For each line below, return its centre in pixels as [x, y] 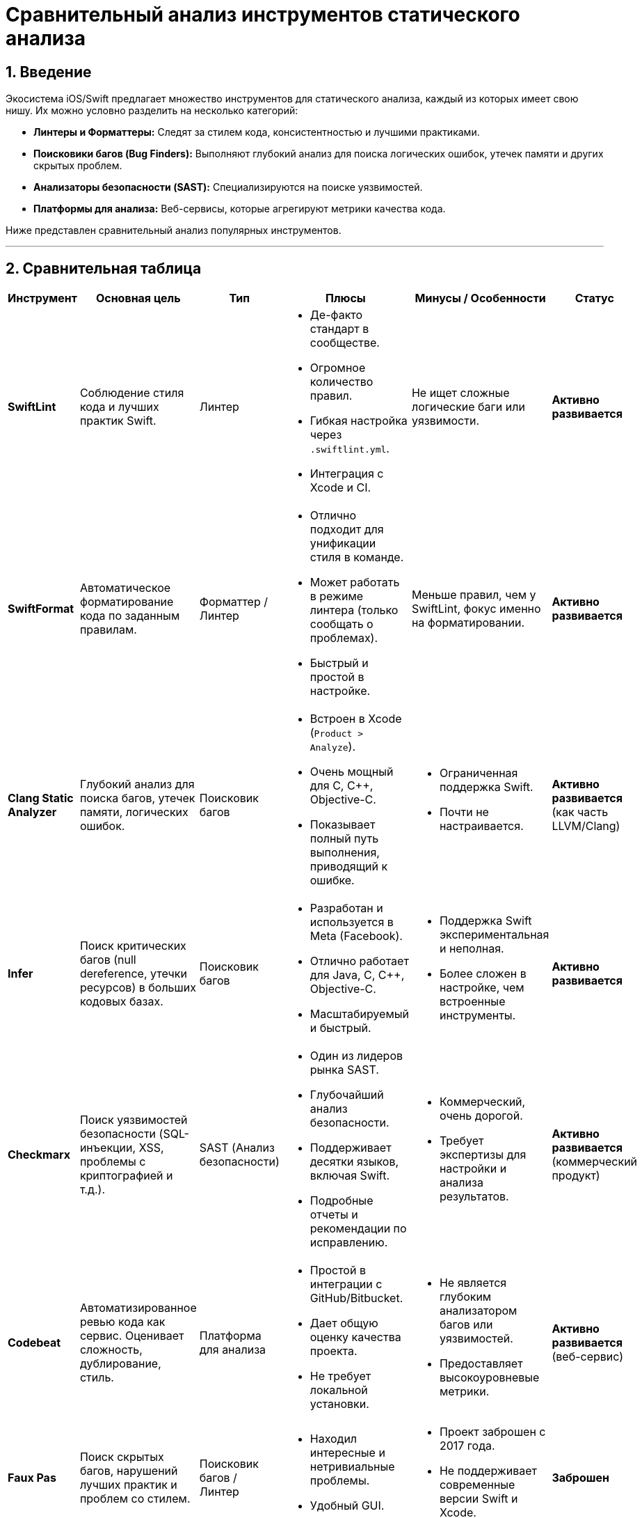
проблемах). [344, 638]
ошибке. [332, 881]
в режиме [337, 596]
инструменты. [478, 1016]
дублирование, [120, 1364]
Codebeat [34, 1343]
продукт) [576, 1176]
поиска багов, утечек [137, 798]
